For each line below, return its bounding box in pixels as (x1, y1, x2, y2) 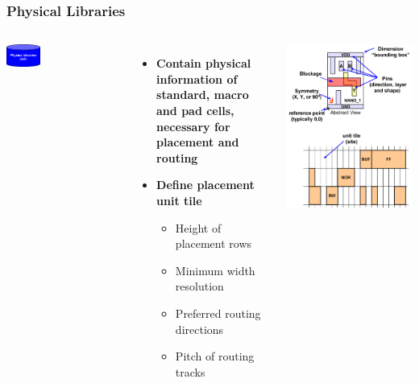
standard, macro (156, 86, 249, 103)
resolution (175, 278, 224, 294)
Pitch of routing (175, 348, 255, 364)
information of (156, 70, 238, 87)
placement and (156, 134, 239, 150)
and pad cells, (156, 102, 234, 118)
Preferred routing (175, 304, 261, 321)
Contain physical (156, 55, 251, 72)
